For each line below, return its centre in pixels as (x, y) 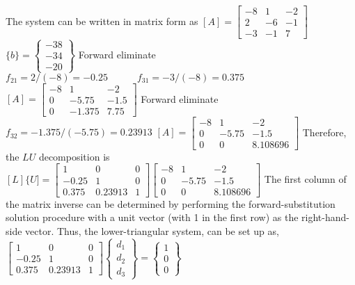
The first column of (305, 179)
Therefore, (324, 132)
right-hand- (325, 217)
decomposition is (74, 156)
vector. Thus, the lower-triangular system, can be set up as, (152, 230)
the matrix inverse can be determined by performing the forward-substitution (171, 203)
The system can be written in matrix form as (102, 21)
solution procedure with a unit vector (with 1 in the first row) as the (152, 217)
